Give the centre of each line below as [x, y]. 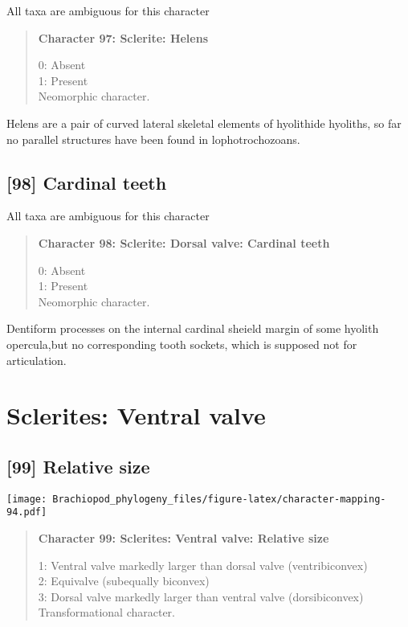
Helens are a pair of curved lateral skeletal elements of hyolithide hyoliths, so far [204, 123]
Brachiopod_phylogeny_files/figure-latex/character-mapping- [219, 499]
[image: [27, 499]
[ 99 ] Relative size [78, 466]
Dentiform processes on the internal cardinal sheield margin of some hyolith [193, 328]
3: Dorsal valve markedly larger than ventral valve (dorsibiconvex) [201, 596]
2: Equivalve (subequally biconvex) [124, 581]
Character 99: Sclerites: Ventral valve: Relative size [184, 538]
